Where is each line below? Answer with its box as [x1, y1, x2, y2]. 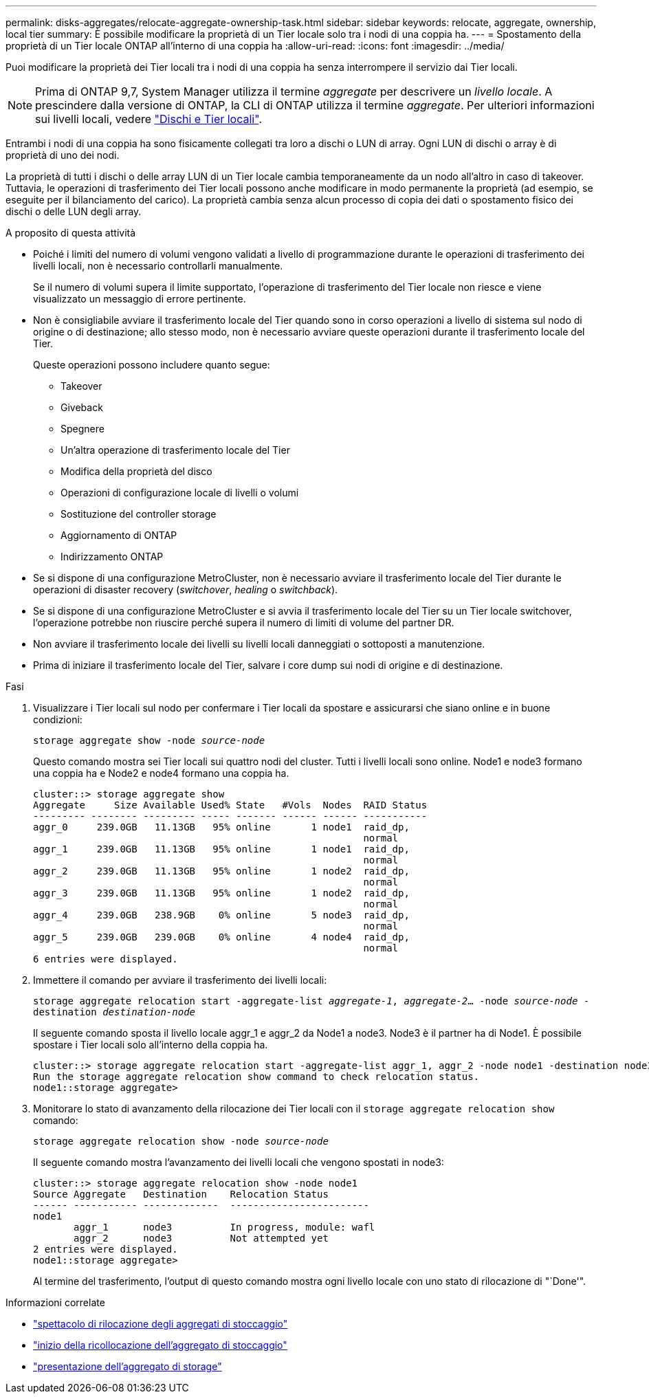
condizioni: [33, 714, 82, 725]
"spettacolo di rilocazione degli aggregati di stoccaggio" [33, 1318, 288, 1330]
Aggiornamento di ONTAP [60, 529, 177, 541]
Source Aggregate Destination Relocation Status [33, 1189, 329, 1200]
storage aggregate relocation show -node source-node [33, 1136, 329, 1147]
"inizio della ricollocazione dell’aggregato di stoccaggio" [33, 1339, 287, 1351]
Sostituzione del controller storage [60, 508, 217, 520]
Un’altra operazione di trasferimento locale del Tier [60, 444, 290, 456]
